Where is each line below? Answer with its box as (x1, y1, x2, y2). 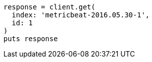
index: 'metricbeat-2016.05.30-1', (11, 11, 150, 19)
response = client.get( (3, 3, 96, 11)
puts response (3, 35, 58, 43)
